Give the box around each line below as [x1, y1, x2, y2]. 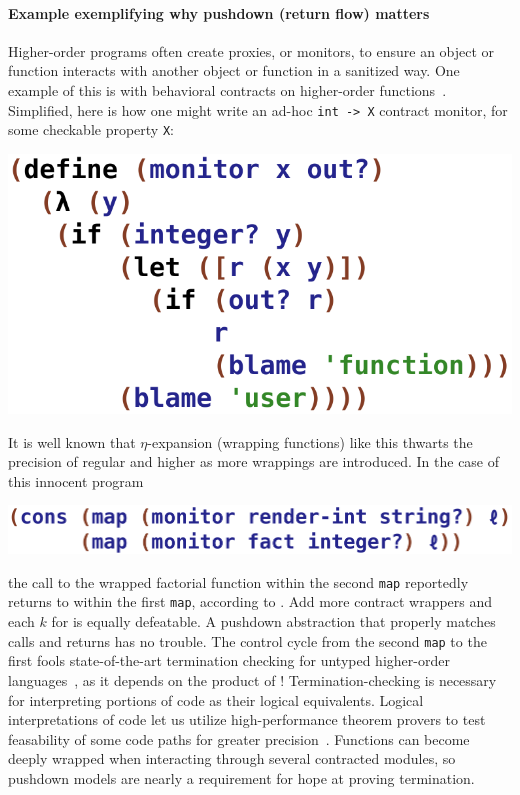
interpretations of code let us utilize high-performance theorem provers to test [8, 709, 486, 730]
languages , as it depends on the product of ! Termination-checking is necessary [8, 669, 497, 690]
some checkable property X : [8, 119, 174, 140]
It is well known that [8, 431, 136, 452]
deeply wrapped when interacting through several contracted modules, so [8, 748, 456, 769]
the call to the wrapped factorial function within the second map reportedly [8, 571, 469, 592]
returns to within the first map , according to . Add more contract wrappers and [8, 591, 493, 612]
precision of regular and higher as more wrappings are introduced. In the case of [8, 451, 500, 472]
